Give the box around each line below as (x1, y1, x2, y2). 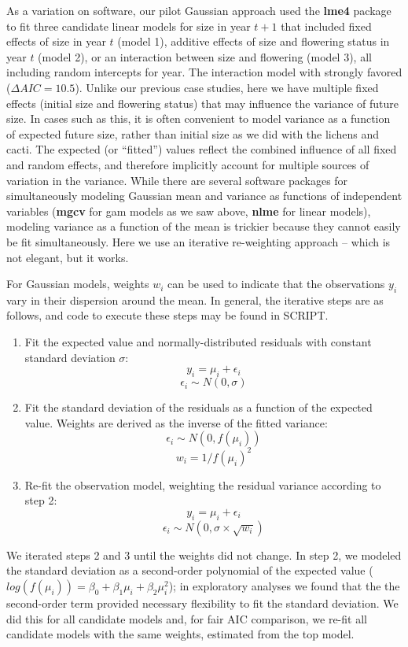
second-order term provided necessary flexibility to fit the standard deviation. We (6, 594, 399, 611)
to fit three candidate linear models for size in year (6, 17, 251, 34)
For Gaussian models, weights (6, 275, 149, 292)
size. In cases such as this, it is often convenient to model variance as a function (6, 110, 391, 127)
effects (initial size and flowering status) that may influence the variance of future (6, 94, 399, 111)
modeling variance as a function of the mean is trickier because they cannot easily (6, 218, 401, 235)
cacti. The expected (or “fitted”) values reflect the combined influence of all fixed (6, 141, 397, 157)
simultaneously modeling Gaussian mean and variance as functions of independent (6, 187, 402, 204)
